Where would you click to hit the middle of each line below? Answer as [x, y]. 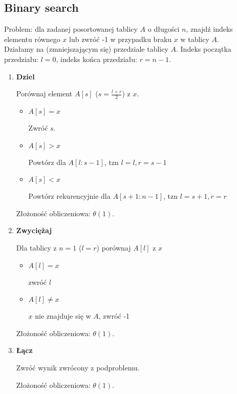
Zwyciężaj [34, 230]
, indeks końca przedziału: [96, 59]
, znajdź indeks [209, 29]
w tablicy [195, 39]
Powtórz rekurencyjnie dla [69, 196]
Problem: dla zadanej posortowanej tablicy [71, 29]
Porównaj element [44, 94]
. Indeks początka [204, 49]
